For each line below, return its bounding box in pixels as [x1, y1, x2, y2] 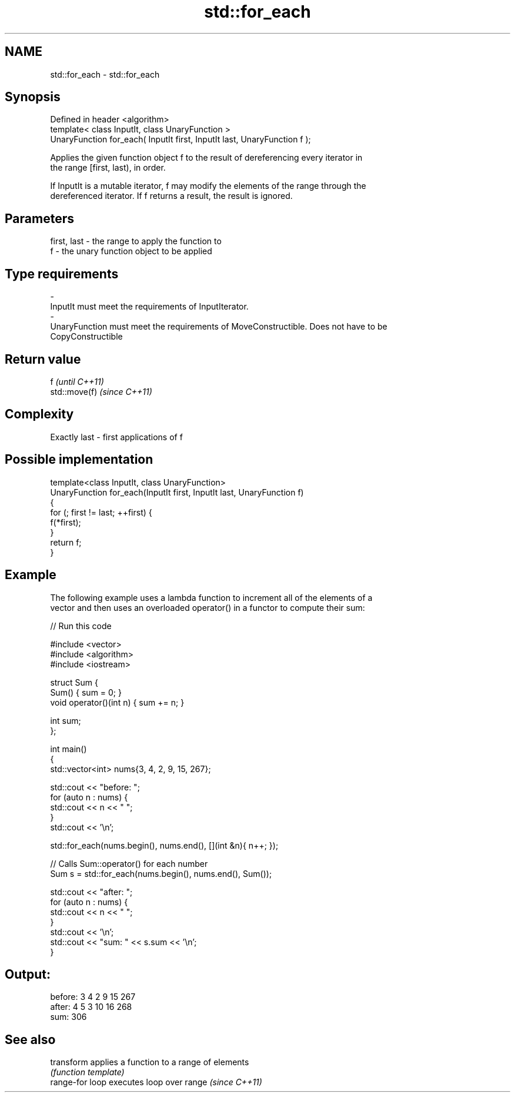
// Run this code [50, 620, 112, 631]
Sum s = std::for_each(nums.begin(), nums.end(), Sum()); [50, 868, 272, 879]
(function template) [50, 1067, 125, 1078]
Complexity [5, 407, 74, 422]
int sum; [50, 715, 81, 726]
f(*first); [50, 517, 81, 527]
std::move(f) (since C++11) [50, 386, 152, 397]
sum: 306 [50, 1012, 87, 1022]
